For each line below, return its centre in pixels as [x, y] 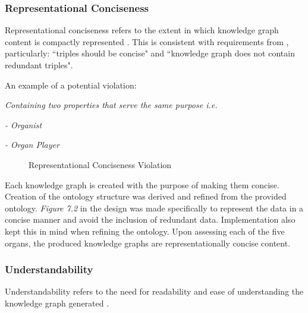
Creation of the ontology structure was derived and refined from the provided [146, 196]
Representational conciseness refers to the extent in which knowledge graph [142, 30]
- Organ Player [32, 145]
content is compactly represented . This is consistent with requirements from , [147, 41]
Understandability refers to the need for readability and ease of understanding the [154, 291]
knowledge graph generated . [57, 303]
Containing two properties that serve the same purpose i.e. [111, 105]
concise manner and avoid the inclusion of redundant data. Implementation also [150, 219]
